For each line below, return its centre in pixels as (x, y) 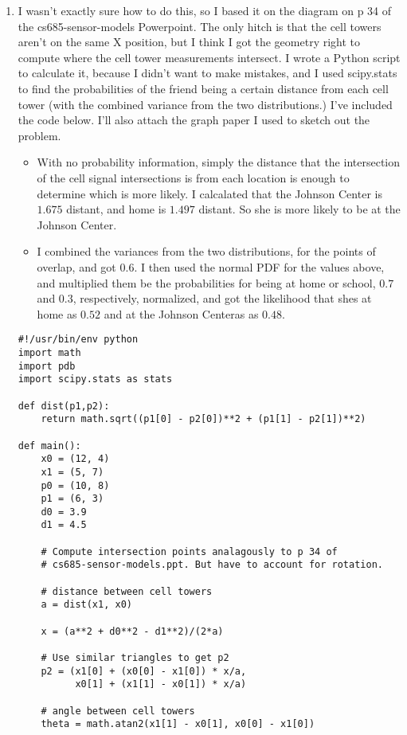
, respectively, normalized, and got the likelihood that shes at (222, 298)
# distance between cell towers (127, 591)
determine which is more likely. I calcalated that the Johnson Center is (209, 193)
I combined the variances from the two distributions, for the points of (206, 251)
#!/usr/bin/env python (78, 340)
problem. (39, 135)
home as (57, 313)
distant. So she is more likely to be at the (299, 209)
